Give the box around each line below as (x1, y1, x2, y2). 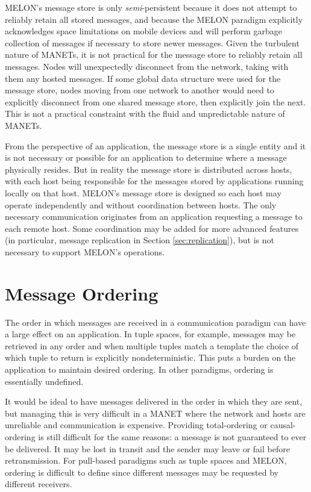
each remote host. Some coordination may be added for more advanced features (5, 222, 299, 234)
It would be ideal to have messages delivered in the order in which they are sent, (5, 395, 303, 408)
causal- (270, 419, 296, 431)
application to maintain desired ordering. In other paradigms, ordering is (5, 363, 274, 375)
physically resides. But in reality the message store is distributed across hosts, (5, 163, 292, 175)
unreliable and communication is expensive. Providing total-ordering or (5, 419, 268, 431)
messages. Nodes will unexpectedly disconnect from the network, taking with (5, 60, 289, 72)
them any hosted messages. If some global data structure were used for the (5, 72, 281, 84)
